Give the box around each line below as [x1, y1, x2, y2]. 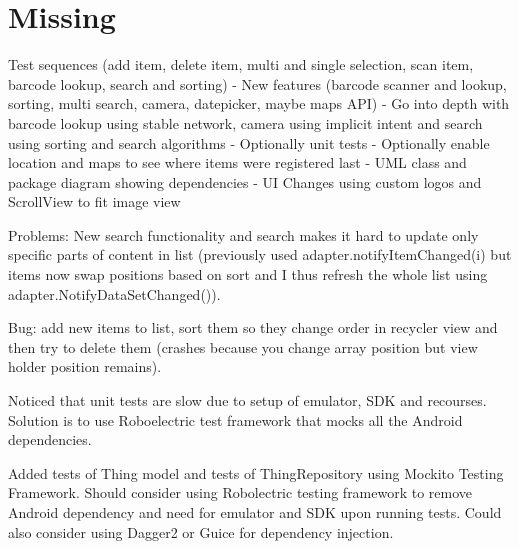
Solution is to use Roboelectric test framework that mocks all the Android [8, 409, 463, 430]
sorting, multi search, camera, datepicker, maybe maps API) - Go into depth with [8, 93, 510, 114]
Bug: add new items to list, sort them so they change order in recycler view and [8, 317, 498, 338]
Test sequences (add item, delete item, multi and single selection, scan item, [8, 54, 474, 75]
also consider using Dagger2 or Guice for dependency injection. [8, 521, 394, 542]
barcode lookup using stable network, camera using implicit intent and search [8, 112, 483, 133]
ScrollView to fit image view [8, 191, 181, 212]
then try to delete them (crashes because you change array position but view [8, 336, 478, 357]
